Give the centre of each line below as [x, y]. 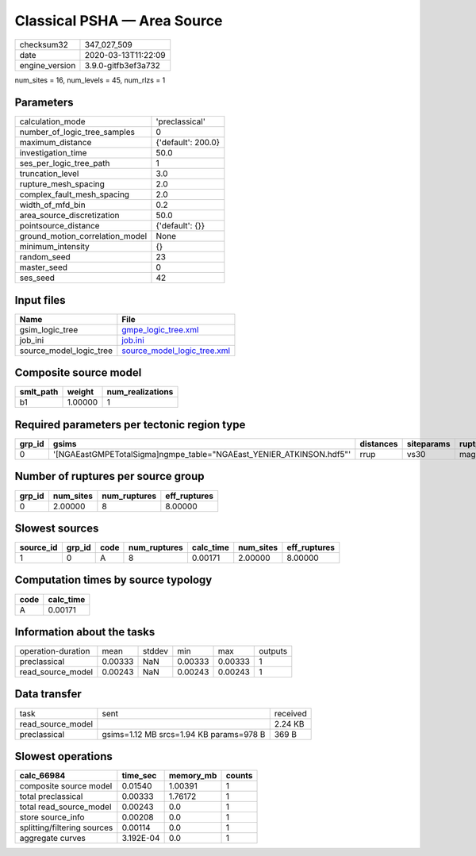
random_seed [45, 257]
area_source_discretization [69, 216]
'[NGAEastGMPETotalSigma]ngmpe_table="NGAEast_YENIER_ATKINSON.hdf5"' [202, 454]
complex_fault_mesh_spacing [75, 194]
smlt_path [39, 392]
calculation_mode [53, 121]
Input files [40, 300]
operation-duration [55, 651]
